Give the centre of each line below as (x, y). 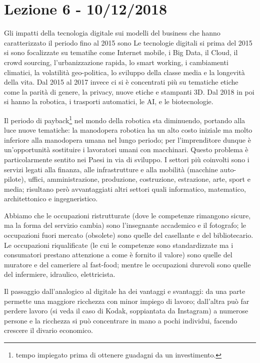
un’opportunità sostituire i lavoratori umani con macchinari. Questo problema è (126, 149)
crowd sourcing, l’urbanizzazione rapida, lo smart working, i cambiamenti (116, 62)
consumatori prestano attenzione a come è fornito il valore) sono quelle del (118, 255)
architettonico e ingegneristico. (51, 199)
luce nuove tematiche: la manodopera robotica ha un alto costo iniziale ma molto (128, 130)
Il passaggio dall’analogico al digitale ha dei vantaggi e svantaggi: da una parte (125, 291)
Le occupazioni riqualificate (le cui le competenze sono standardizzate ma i (119, 245)
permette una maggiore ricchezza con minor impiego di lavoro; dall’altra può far (127, 301)
